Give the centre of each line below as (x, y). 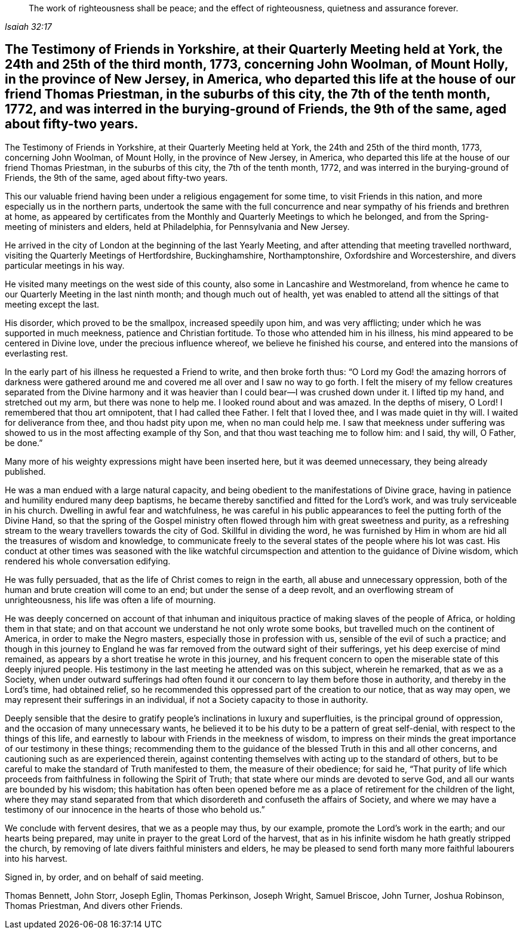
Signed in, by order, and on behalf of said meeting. (104, 877)
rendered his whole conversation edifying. (88, 561)
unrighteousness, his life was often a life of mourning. (110, 600)
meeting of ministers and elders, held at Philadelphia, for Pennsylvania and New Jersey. (177, 226)
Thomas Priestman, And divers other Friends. (94, 905)
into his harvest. (36, 858)
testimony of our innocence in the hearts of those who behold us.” (135, 809)
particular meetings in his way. (65, 265)
